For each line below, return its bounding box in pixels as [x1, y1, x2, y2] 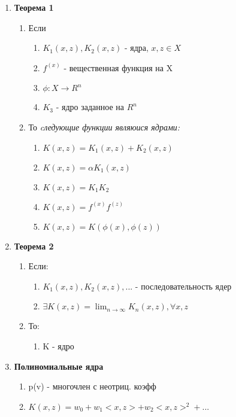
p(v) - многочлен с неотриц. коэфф [28, 380, 156, 392]
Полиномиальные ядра [14, 360, 104, 372]
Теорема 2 [14, 239, 54, 252]
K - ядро [43, 339, 74, 352]
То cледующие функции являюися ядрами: [28, 120, 180, 133]
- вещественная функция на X [63, 61, 173, 74]
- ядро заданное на [56, 101, 124, 113]
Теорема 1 [14, 1, 54, 13]
